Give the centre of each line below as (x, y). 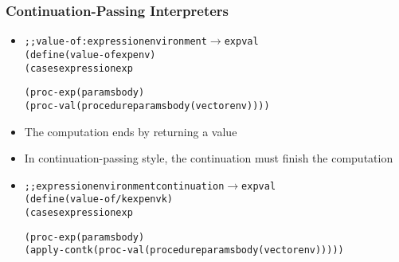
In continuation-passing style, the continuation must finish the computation (209, 158)
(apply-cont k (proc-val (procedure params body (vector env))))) (184, 250)
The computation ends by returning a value (131, 131)
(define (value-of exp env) (90, 55)
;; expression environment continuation (124, 186)
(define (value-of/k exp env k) (98, 199)
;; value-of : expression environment (115, 42)
